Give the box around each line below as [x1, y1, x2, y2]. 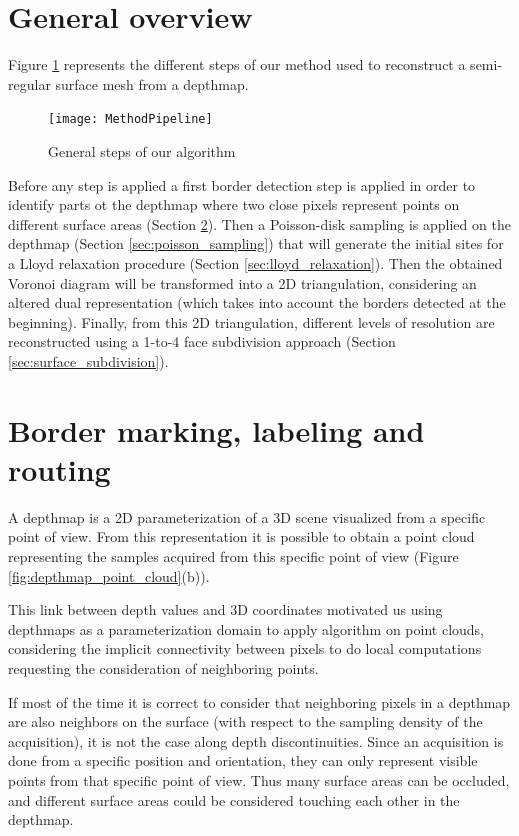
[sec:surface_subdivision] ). [8, 350, 169, 371]
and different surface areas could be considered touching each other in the [8, 789, 460, 810]
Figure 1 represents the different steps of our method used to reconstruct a [8, 54, 466, 75]
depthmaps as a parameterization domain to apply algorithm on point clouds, [8, 618, 484, 639]
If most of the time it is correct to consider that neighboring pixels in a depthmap [8, 691, 511, 712]
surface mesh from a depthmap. [55, 73, 249, 94]
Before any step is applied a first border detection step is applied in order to [8, 174, 476, 195]
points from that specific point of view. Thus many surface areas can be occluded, [8, 769, 510, 790]
